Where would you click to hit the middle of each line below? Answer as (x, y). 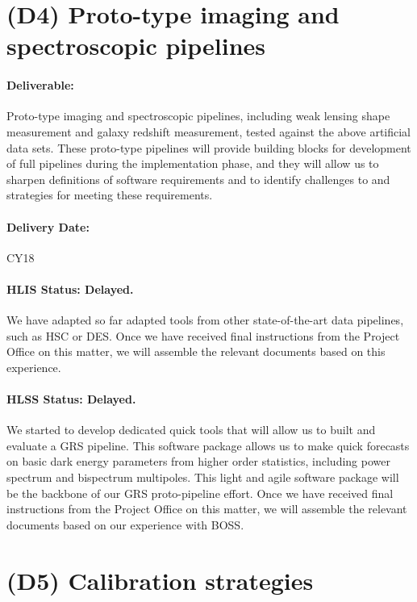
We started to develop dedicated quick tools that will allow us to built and (191, 430)
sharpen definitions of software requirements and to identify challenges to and (198, 179)
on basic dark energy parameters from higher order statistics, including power (198, 461)
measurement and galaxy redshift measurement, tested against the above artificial (209, 131)
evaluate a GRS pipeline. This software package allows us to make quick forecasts (208, 445)
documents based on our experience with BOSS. (125, 524)
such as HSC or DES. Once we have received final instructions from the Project (203, 335)
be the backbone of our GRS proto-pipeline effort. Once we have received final (200, 493)
